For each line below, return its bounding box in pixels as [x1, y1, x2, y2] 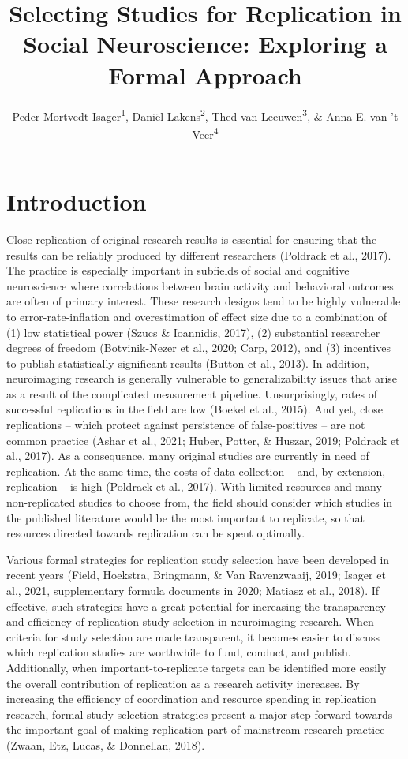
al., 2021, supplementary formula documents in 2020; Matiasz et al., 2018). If [6, 582, 380, 598]
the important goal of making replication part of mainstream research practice [6, 721, 385, 738]
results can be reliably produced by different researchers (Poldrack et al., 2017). [6, 246, 391, 263]
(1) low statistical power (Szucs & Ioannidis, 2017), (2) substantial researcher [6, 323, 380, 340]
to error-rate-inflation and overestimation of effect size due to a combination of [6, 308, 387, 324]
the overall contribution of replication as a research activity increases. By [6, 675, 360, 691]
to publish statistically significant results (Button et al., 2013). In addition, [6, 354, 369, 371]
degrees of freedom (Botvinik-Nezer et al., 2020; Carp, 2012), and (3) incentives [6, 339, 391, 356]
